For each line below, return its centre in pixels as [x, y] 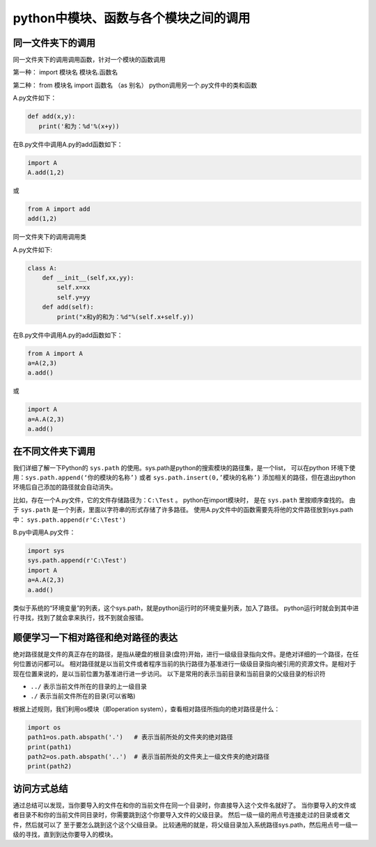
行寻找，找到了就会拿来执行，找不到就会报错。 [80, 617]
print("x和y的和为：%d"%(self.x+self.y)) [125, 317]
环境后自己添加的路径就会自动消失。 [65, 487]
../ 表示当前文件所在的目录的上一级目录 [89, 686]
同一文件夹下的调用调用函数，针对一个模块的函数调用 [89, 60]
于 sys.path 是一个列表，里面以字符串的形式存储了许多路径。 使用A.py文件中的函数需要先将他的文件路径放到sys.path [183, 510]
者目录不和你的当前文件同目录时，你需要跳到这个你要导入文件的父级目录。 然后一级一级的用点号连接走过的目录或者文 [181, 815]
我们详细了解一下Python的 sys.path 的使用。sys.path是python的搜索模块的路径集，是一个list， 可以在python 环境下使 [184, 467]
